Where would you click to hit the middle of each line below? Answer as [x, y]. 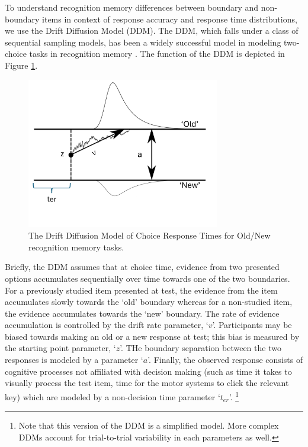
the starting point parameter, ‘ [60, 348]
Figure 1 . [21, 65]
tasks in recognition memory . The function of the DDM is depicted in [157, 54]
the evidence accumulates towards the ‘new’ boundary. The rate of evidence [142, 313]
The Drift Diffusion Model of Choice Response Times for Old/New [150, 235]
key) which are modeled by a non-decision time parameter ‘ [113, 396]
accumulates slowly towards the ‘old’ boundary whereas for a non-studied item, [149, 302]
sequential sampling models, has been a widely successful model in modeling [143, 42]
